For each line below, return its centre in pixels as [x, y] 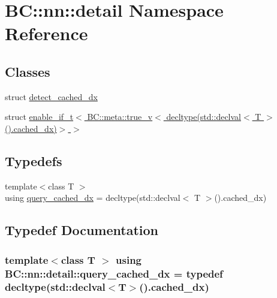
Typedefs [34, 160]
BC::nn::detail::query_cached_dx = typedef [114, 273]
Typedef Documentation [82, 230]
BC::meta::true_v [120, 117]
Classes [28, 71]
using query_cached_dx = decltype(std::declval [93, 198]
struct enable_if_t [39, 117]
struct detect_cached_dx [51, 96]
